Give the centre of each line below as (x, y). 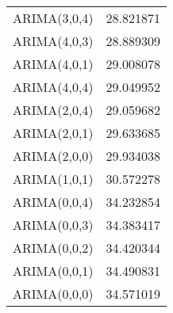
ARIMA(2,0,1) (53, 133)
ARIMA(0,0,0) (53, 294)
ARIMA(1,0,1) (53, 179)
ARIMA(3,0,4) (53, 18)
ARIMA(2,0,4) (53, 110)
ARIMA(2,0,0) (53, 156)
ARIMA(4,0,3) (53, 41)
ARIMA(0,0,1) (53, 271)
